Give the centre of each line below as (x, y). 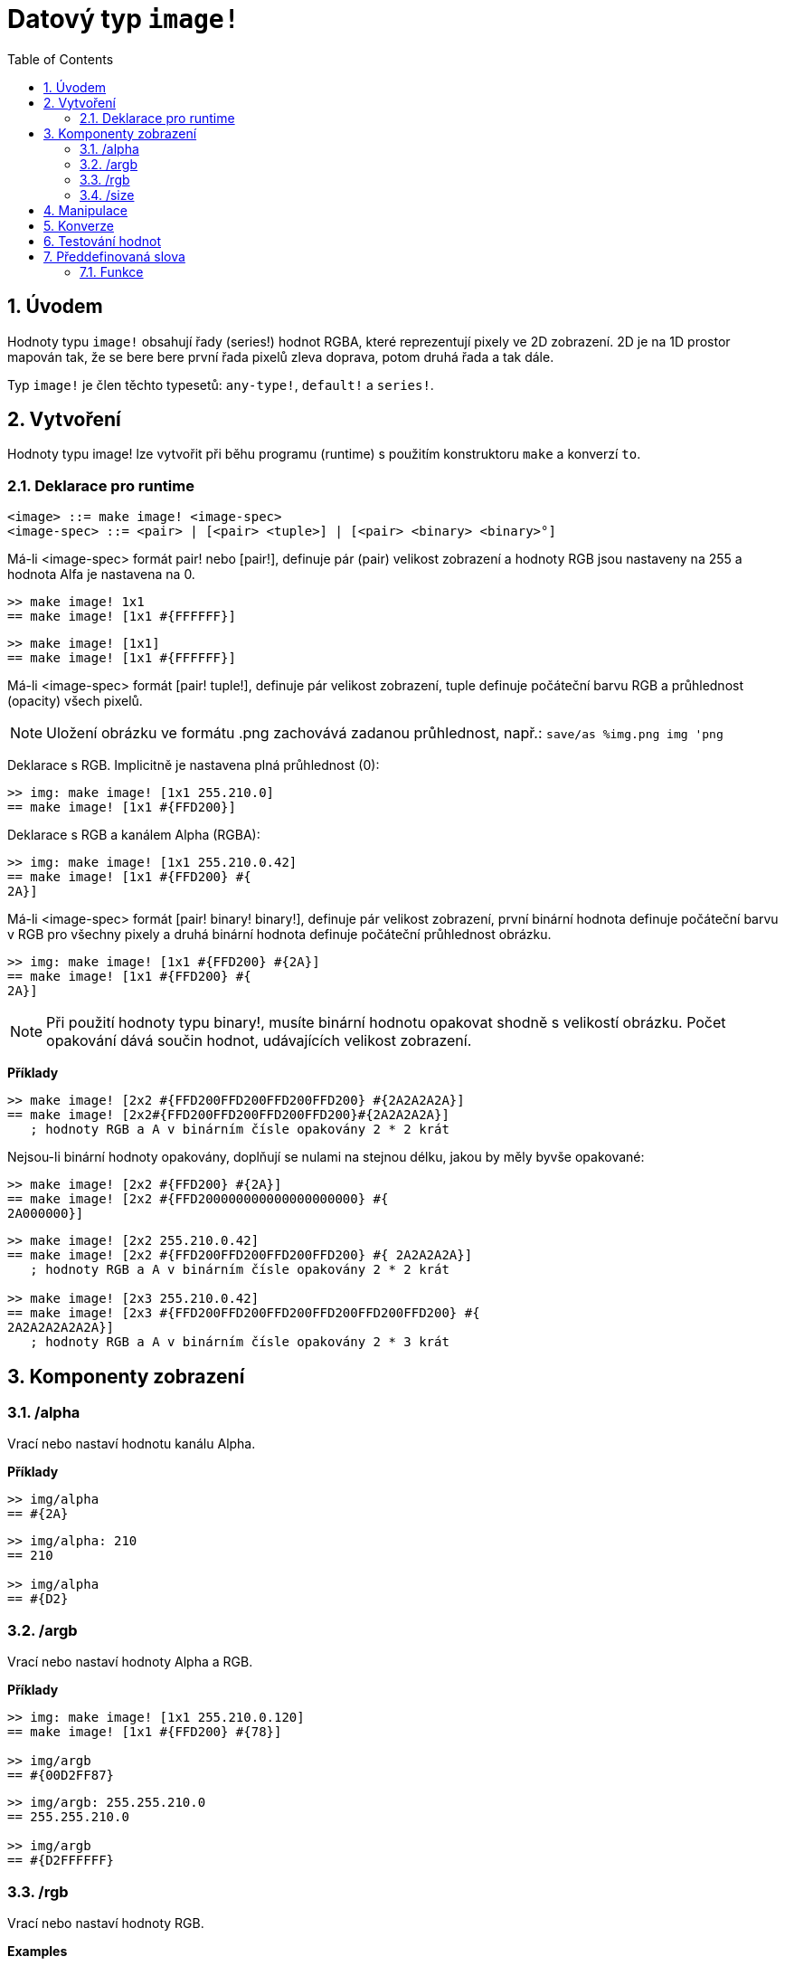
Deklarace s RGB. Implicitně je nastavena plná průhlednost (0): (194, 765)
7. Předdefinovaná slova (114, 256)
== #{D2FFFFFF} (61, 1861)
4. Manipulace (85, 210)
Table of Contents (61, 59)
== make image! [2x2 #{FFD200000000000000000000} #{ (198, 1199)
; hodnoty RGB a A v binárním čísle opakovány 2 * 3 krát (240, 1342)
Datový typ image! (123, 19)
